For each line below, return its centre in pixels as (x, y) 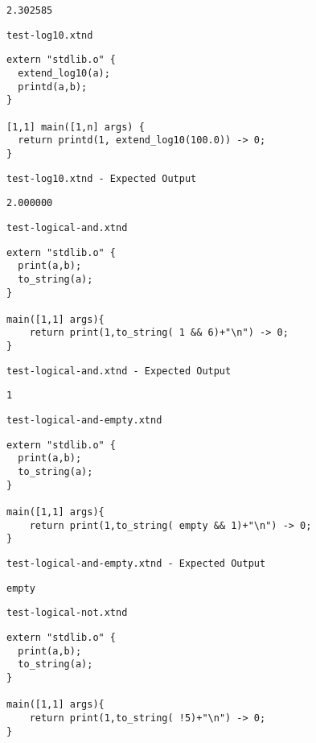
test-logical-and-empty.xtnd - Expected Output (136, 563)
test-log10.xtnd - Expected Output (102, 178)
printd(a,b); (53, 87)
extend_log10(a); (64, 73)
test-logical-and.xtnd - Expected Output (119, 371)
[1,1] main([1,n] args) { (76, 127)
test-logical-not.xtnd (67, 613)
